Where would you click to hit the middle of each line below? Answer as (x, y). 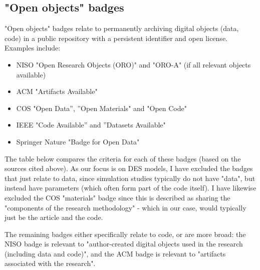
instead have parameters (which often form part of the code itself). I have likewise (131, 188)
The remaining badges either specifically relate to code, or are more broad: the (125, 234)
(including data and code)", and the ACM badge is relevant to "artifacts (115, 253)
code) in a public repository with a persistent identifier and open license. (116, 38)
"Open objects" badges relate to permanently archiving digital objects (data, (122, 28)
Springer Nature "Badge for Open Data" (78, 141)
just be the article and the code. (54, 217)
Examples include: (33, 48)
